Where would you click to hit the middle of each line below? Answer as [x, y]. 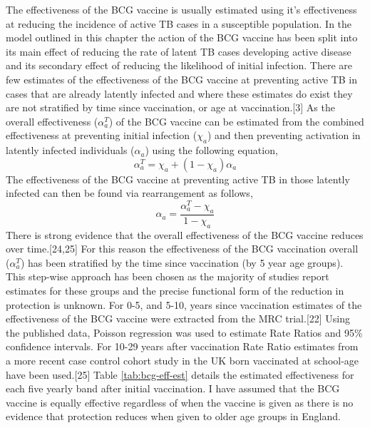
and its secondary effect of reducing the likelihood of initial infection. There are [179, 65]
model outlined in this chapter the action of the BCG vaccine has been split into [182, 37]
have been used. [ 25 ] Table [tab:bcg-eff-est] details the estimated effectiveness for [180, 374]
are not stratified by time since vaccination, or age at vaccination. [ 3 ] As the [170, 107]
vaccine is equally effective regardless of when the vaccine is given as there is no [180, 402]
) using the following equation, [211, 150]
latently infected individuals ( [70, 150]
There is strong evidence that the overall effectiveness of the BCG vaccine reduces [185, 234]
